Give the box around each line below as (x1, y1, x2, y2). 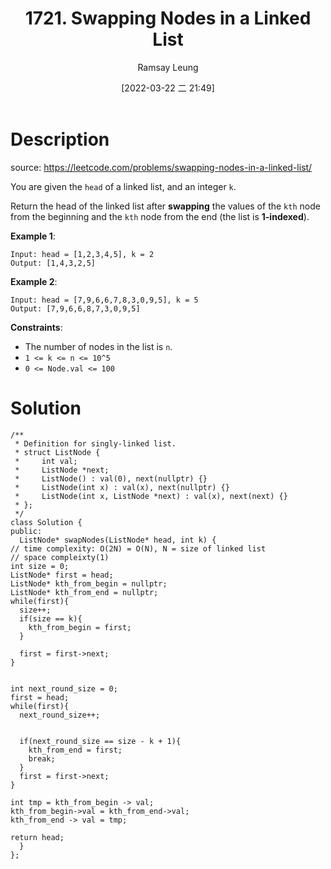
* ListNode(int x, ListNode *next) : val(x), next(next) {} (14, 491, 288, 501)
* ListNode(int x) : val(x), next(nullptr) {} (14, 482, 230, 492)
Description (10, 128, 110, 151)
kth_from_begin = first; (28, 622, 132, 632)
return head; (10, 832, 65, 842)
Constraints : (10, 321, 63, 333)
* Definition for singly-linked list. (14, 438, 177, 449)
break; (28, 753, 56, 764)
